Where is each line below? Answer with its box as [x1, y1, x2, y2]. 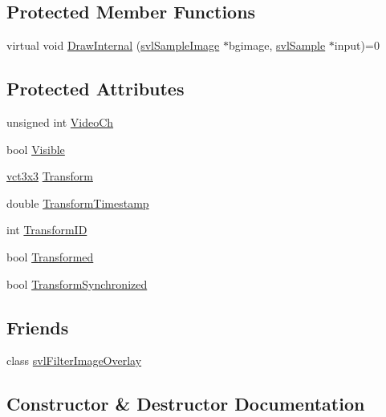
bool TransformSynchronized [6, 275, 148, 292]
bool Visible [6, 140, 65, 157]
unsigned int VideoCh [6, 114, 114, 130]
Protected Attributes [6, 76, 185, 101]
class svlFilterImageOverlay [6, 352, 142, 369]
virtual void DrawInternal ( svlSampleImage [6, 37, 220, 54]
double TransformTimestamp [6, 194, 149, 211]
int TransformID [6, 221, 87, 238]
